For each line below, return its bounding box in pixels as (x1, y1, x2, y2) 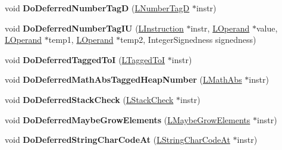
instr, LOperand (190, 21, 250, 34)
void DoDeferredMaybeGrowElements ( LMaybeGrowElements (5, 113, 250, 126)
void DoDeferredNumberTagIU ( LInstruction (5, 21, 184, 34)
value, (256, 21, 278, 34)
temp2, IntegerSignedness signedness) (120, 33, 256, 46)
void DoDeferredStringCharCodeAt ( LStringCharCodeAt (5, 133, 230, 146)
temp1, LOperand (48, 33, 114, 46)
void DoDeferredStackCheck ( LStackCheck (5, 93, 174, 105)
